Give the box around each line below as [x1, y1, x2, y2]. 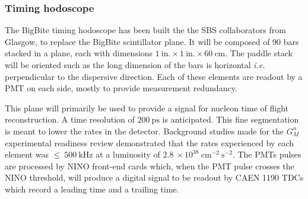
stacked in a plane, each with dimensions [5, 47, 153, 59]
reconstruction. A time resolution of [5, 113, 135, 126]
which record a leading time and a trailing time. [5, 182, 179, 195]
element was [5, 148, 49, 161]
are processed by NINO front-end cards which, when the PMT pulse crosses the [5, 159, 294, 172]
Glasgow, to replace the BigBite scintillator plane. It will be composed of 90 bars [5, 35, 299, 47]
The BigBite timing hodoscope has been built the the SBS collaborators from [5, 24, 286, 36]
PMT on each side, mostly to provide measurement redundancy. [5, 82, 237, 94]
